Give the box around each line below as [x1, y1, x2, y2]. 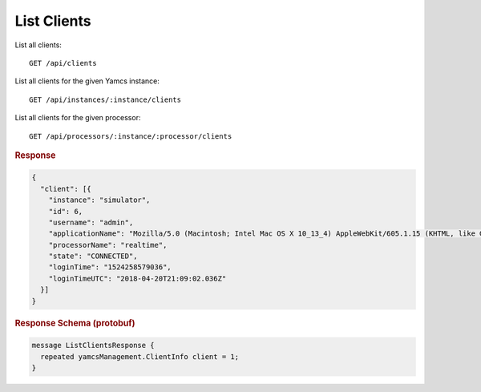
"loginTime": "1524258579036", [48, 263, 172, 272]
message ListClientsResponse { [31, 341, 156, 350]
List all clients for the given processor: [14, 113, 141, 123]
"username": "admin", [48, 217, 134, 227]
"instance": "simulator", [48, 196, 151, 204]
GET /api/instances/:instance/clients [29, 95, 182, 104]
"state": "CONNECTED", [48, 252, 138, 261]
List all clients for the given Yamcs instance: [14, 76, 160, 86]
